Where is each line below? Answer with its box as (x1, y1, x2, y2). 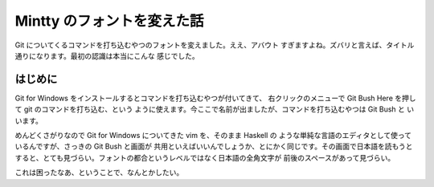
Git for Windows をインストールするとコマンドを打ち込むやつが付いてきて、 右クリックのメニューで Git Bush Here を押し (14, 93, 416, 103)
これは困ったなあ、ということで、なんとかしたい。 (14, 168, 184, 177)
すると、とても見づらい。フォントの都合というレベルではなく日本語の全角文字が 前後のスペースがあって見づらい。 (14, 152, 395, 162)
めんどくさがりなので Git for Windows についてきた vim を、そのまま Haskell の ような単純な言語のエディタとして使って (14, 131, 412, 140)
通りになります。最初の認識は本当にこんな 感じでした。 (14, 51, 200, 60)
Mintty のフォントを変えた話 (14, 12, 204, 30)
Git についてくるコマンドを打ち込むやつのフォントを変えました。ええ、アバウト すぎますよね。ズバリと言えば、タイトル (14, 40, 415, 50)
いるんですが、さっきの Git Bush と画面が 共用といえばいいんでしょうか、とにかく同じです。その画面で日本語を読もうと (14, 141, 413, 152)
